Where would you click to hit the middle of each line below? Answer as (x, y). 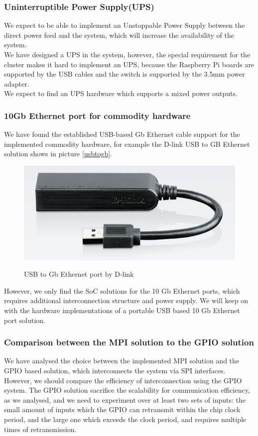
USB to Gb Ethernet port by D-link (79, 274)
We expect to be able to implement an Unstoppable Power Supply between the (125, 25)
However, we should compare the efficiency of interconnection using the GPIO (123, 380)
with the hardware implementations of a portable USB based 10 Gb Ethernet (122, 310)
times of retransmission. (40, 429)
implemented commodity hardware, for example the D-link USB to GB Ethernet (127, 144)
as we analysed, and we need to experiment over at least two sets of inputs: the (125, 399)
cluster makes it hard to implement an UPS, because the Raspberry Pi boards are (129, 64)
